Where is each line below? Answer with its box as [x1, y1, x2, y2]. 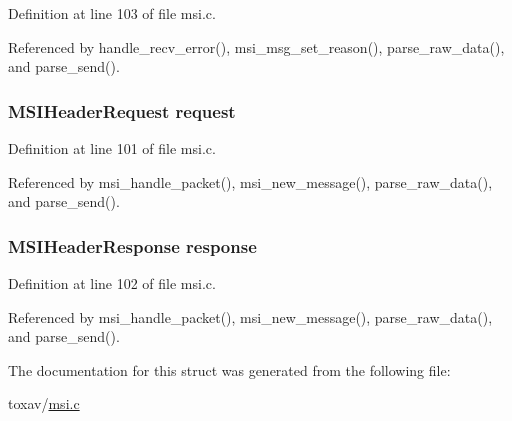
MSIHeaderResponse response [8, 233, 257, 258]
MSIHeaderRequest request [8, 98, 236, 123]
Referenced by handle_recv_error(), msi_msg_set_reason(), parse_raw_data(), [8, 36, 505, 57]
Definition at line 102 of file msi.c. [8, 273, 216, 293]
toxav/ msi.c [8, 393, 80, 414]
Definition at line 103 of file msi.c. [8, 3, 216, 23]
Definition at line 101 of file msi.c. [8, 138, 216, 158]
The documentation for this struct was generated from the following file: [8, 359, 451, 380]
